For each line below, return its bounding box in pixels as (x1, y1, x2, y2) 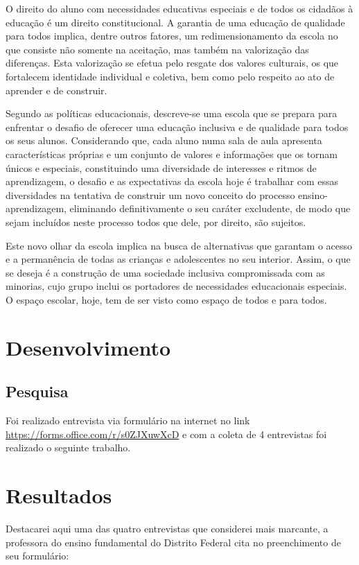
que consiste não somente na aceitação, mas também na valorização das (6, 42, 309, 56)
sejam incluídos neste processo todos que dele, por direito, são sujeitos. (6, 214, 306, 229)
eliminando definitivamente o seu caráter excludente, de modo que (69, 201, 351, 216)
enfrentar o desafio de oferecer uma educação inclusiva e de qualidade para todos (6, 119, 349, 134)
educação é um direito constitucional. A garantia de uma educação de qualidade (6, 15, 345, 29)
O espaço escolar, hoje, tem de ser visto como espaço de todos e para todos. (6, 292, 327, 306)
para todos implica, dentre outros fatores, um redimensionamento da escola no (6, 28, 338, 43)
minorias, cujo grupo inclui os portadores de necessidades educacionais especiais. (6, 279, 347, 293)
